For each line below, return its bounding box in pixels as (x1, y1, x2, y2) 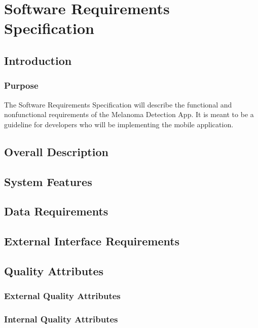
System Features (4, 173, 92, 189)
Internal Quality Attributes (4, 313, 118, 325)
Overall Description (4, 143, 108, 159)
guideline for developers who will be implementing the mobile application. (4, 119, 234, 129)
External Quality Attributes (4, 289, 121, 302)
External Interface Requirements (4, 233, 180, 249)
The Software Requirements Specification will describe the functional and (4, 99, 232, 110)
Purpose (4, 79, 39, 92)
